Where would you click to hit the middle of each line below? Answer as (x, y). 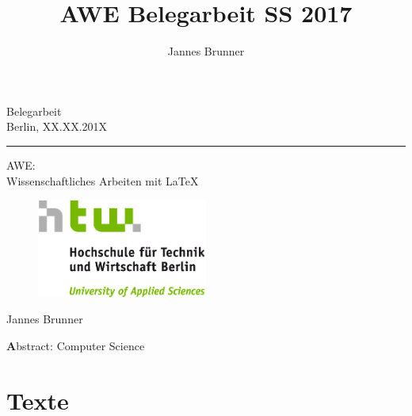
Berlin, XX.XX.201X (57, 126)
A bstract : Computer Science (76, 346)
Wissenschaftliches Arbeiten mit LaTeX (103, 180)
